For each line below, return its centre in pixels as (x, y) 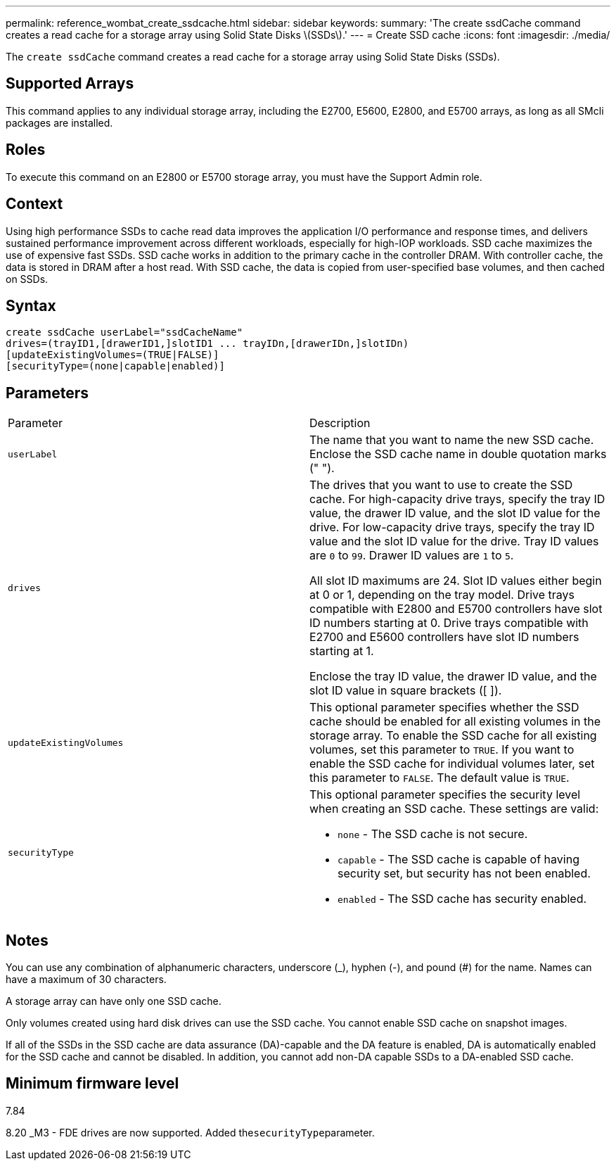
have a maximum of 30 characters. (86, 980)
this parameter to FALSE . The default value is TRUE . (439, 778)
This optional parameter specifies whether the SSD (444, 708)
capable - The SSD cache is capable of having (458, 860)
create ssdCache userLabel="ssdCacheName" (124, 332)
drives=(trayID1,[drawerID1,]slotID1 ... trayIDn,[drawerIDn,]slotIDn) (207, 344)
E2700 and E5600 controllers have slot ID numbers (444, 637)
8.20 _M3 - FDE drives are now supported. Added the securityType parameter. (190, 1132)
